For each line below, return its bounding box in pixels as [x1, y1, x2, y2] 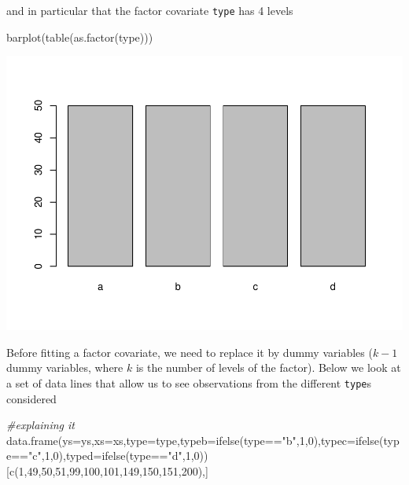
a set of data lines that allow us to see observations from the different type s [6, 374, 372, 391]
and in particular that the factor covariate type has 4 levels [6, 2, 293, 18]
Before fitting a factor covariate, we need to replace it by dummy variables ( [6, 344, 373, 360]
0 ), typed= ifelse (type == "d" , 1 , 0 [53, 447, 200, 464]
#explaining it [6, 417, 76, 433]
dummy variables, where [6, 359, 123, 376]
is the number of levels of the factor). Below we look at [135, 359, 401, 376]
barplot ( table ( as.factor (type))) [6, 28, 153, 45]
